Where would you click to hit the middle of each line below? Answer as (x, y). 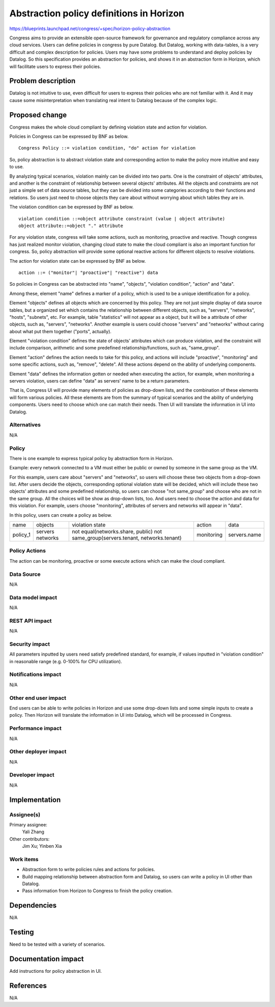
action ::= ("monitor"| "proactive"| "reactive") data (88, 272)
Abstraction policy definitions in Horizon (97, 13)
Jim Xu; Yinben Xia (42, 846)
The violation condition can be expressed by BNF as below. (72, 207)
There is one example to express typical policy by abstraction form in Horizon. (91, 458)
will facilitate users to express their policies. (55, 66)
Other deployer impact (38, 751)
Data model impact (33, 597)
